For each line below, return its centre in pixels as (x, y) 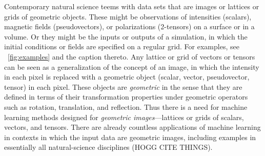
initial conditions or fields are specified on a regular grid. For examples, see (122, 46)
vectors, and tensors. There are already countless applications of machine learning (132, 127)
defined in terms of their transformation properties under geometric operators (126, 97)
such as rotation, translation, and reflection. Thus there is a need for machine (126, 106)
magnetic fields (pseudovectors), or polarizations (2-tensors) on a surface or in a (129, 26)
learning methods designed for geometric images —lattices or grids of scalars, (124, 117)
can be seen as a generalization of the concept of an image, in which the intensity (132, 66)
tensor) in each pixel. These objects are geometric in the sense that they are (123, 86)
